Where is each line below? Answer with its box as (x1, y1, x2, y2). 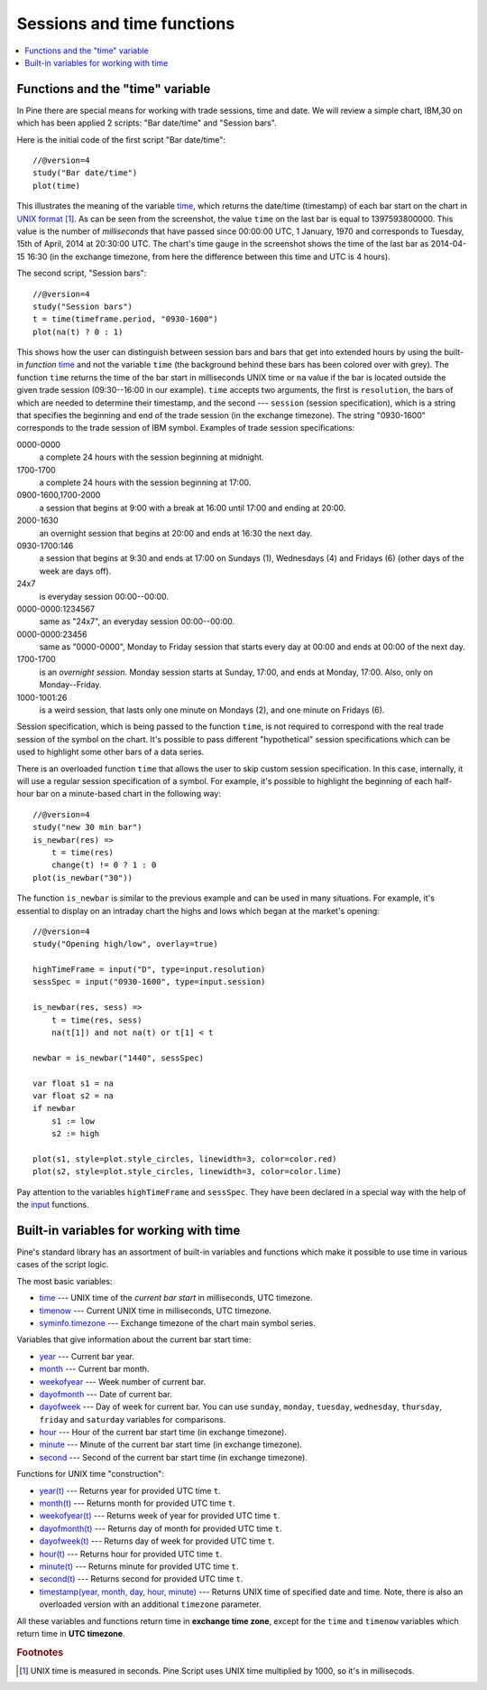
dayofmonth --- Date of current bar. (39, 1388, 173, 1399)
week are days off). (39, 565, 112, 576)
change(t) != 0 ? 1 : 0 (51, 860, 157, 871)
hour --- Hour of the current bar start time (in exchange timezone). (39, 1427, 288, 1438)
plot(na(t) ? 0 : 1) (32, 326, 124, 337)
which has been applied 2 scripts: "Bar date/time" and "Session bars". (16, 117, 277, 128)
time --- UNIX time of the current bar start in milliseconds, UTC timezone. (39, 1293, 313, 1303)
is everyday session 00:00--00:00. (39, 591, 170, 602)
